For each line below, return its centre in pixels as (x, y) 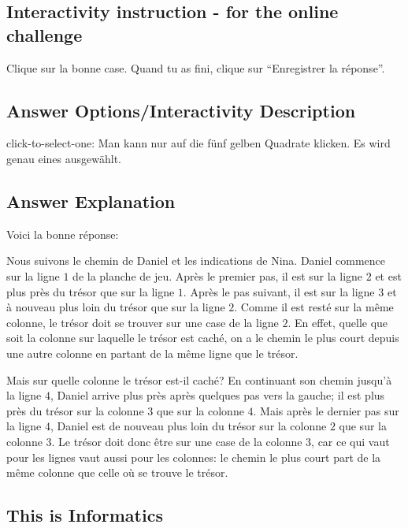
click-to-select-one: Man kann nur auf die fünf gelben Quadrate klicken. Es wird (198, 143)
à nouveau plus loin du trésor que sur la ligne (116, 307)
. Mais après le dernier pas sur (326, 410)
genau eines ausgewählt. (64, 158)
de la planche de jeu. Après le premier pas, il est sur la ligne (218, 275)
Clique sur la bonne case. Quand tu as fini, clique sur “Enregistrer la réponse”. (196, 67)
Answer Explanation (91, 201)
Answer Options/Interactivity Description (181, 110)
